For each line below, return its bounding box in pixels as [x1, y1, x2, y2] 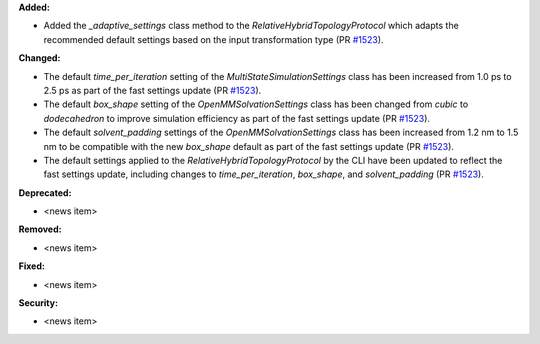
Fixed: [18, 260, 45, 272]
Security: [18, 297, 59, 309]
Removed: [18, 223, 62, 235]
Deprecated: [18, 186, 72, 199]
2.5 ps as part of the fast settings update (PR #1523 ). [43, 84, 262, 96]
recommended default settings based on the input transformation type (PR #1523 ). [43, 33, 384, 45]
